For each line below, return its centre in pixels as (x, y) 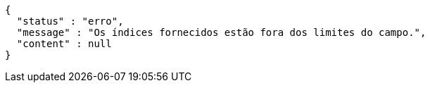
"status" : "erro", (70, 21)
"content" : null (64, 44)
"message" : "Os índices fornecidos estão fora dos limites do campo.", (221, 32)
